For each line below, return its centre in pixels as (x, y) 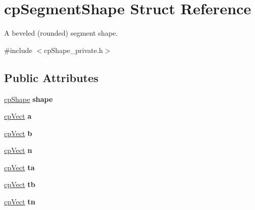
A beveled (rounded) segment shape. (61, 33)
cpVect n (18, 150)
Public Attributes (51, 77)
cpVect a (18, 116)
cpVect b (18, 133)
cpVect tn (20, 202)
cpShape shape (29, 99)
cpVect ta (19, 167)
